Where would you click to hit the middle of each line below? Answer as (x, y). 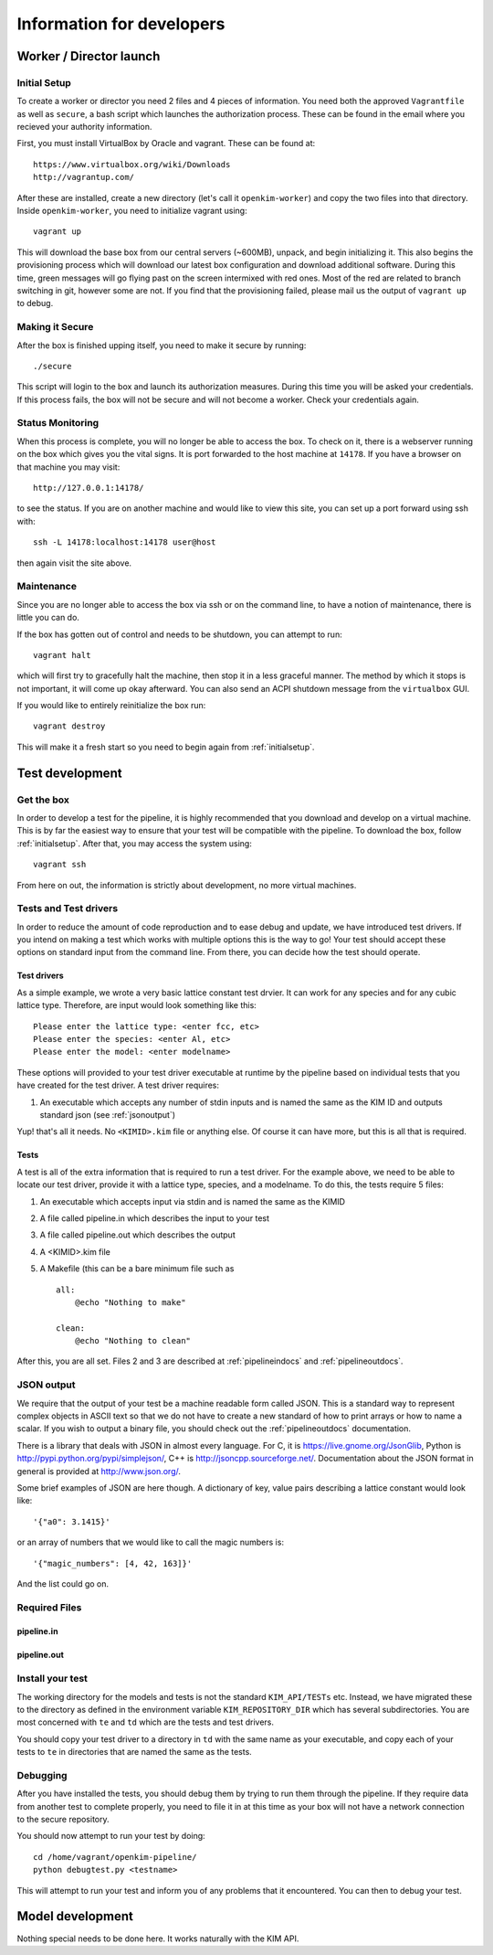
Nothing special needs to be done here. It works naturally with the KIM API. (158, 1939)
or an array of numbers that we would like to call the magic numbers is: (151, 1542)
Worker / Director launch (89, 56)
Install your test (52, 1679)
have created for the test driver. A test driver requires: (118, 1085)
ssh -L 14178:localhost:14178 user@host (125, 542)
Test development (69, 773)
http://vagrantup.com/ (84, 177)
